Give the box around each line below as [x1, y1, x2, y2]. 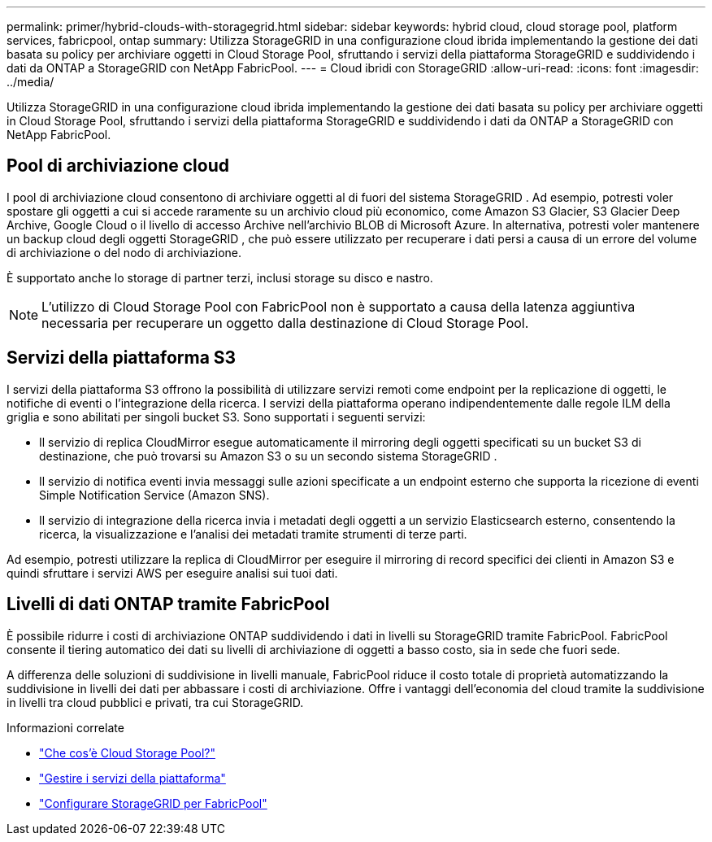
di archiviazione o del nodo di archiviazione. [7, 245, 242, 260]
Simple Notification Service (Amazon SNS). [39, 487, 270, 502]
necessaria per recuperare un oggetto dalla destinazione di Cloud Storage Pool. [41, 314, 529, 331]
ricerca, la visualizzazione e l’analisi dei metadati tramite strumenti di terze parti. [39, 526, 467, 541]
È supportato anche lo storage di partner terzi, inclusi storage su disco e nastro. [7, 270, 433, 285]
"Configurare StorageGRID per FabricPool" [39, 796, 267, 810]
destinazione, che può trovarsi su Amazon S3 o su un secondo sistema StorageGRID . [39, 448, 497, 463]
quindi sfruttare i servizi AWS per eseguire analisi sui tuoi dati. [7, 565, 338, 580]
